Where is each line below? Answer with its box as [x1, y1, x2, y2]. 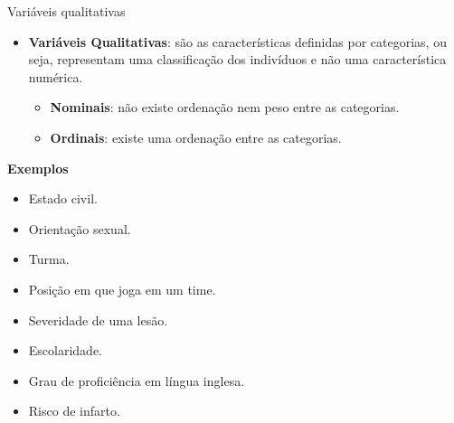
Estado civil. [28, 189, 98, 208]
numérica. [28, 67, 83, 86]
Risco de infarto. [28, 401, 120, 420]
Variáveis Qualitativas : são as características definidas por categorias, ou [28, 32, 447, 51]
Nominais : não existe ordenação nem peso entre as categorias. [50, 98, 400, 117]
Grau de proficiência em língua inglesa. [28, 371, 245, 390]
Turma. [28, 249, 70, 268]
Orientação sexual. [28, 219, 131, 238]
